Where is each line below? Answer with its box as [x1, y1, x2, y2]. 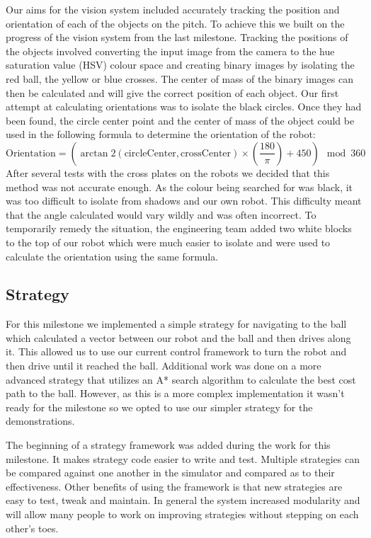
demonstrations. [6, 413, 75, 428]
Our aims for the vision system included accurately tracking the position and [6, 2, 340, 16]
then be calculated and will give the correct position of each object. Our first [6, 85, 339, 100]
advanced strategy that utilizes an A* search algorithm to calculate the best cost [6, 372, 356, 387]
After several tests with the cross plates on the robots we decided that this [6, 165, 330, 180]
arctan [80, 148, 108, 159]
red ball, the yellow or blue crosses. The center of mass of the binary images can [6, 71, 353, 86]
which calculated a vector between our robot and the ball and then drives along [6, 330, 351, 345]
